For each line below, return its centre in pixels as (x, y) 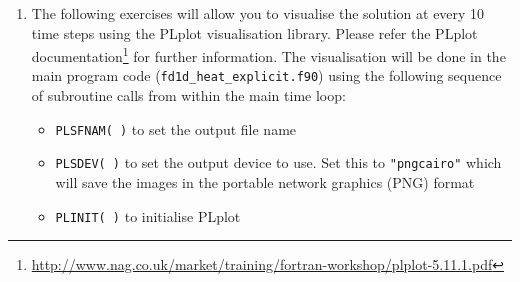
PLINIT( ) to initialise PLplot (148, 215)
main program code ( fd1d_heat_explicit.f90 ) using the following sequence (266, 75)
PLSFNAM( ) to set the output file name (176, 128)
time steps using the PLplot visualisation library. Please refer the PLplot (254, 32)
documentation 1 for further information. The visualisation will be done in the (268, 54)
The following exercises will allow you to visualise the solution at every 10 (258, 13)
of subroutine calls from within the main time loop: (188, 95)
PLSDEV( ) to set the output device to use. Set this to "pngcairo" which (278, 162)
